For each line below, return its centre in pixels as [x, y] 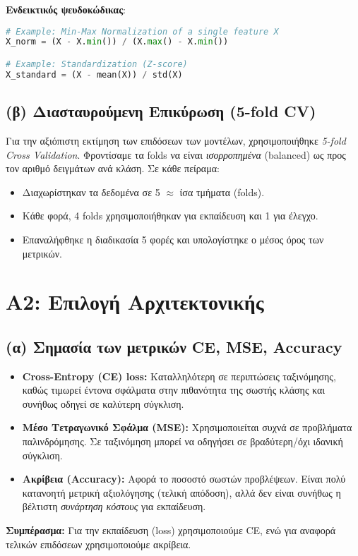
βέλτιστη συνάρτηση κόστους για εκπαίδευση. [114, 506]
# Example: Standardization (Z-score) [97, 64]
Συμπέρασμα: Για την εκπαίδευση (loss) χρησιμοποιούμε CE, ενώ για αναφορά [171, 530]
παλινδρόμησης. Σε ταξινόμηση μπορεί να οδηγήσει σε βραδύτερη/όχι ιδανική [183, 441]
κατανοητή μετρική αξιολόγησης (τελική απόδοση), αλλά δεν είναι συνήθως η [181, 492]
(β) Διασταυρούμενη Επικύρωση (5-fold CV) [161, 111]
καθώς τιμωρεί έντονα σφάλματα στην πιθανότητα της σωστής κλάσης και [174, 390]
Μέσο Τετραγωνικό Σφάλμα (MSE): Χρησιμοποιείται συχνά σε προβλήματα [187, 427]
